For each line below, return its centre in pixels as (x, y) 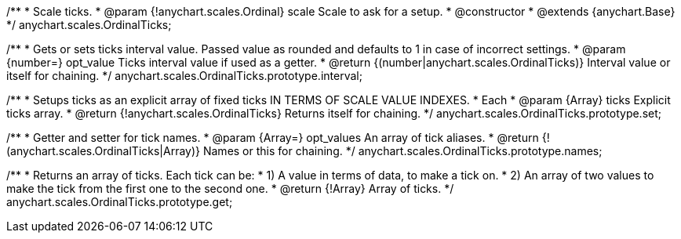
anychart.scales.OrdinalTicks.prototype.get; (120, 202)
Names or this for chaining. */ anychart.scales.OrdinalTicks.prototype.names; (402, 151)
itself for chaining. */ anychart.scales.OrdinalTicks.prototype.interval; (184, 76)
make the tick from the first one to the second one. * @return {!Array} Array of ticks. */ (230, 188)
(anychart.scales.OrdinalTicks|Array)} (104, 151)
